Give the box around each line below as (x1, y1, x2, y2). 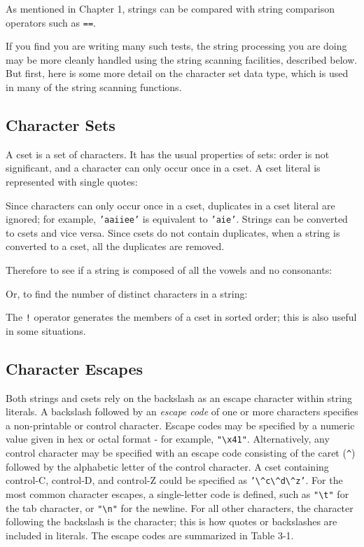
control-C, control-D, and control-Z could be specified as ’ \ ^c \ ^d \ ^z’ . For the (6, 473, 343, 487)
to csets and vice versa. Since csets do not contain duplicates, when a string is (6, 225, 340, 240)
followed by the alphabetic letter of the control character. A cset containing (6, 459, 329, 473)
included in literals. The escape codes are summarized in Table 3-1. (6, 527, 294, 542)
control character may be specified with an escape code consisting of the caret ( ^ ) (6, 445, 356, 460)
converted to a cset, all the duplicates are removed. (6, 239, 225, 254)
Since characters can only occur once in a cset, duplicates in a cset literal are (6, 198, 335, 212)
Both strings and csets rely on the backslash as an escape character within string (6, 390, 352, 405)
